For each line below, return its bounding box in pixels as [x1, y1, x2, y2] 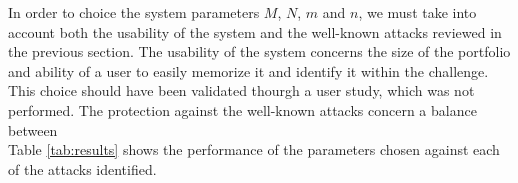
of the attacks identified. [8, 158, 157, 179]
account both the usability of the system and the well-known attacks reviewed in [8, 21, 502, 42]
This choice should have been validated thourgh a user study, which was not [8, 80, 475, 101]
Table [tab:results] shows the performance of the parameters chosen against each [8, 139, 500, 160]
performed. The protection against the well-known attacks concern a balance [8, 99, 477, 120]
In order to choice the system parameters [8, 2, 260, 22]
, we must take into [358, 2, 477, 22]
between [8, 119, 58, 140]
